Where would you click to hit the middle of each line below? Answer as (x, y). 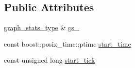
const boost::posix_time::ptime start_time (67, 43)
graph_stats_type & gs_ (42, 27)
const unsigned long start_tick (50, 60)
